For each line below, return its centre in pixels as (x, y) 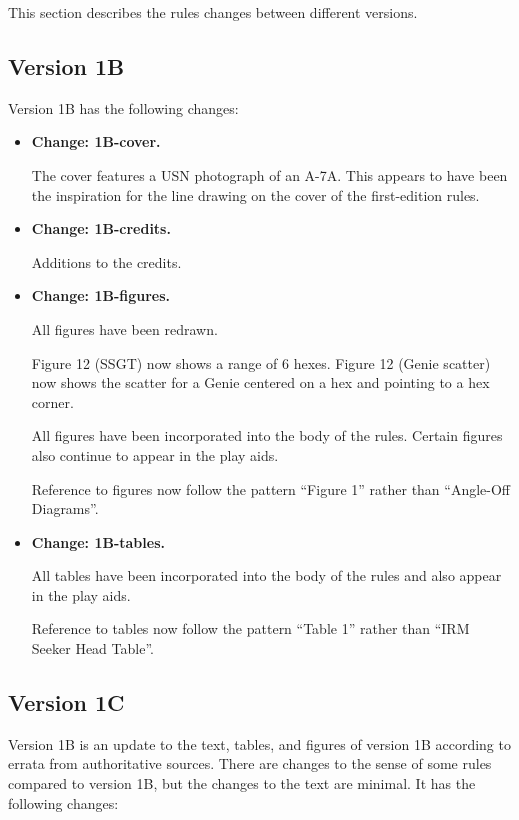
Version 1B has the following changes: (123, 107)
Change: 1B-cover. (96, 141)
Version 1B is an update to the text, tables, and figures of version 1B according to (259, 743)
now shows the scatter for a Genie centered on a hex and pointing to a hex (260, 382)
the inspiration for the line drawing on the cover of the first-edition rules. (255, 194)
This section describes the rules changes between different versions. (213, 12)
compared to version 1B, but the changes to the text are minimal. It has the (242, 783)
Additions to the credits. (106, 261)
